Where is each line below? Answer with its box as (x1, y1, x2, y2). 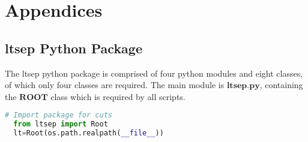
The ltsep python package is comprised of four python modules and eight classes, (5, 67, 303, 79)
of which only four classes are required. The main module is (5, 78, 225, 91)
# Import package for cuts (5, 111, 112, 120)
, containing (259, 78, 303, 91)
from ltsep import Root (13, 120, 108, 129)
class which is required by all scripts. (50, 90, 186, 102)
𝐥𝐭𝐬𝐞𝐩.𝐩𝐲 (226, 81, 260, 90)
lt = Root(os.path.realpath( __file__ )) (13, 129, 164, 138)
